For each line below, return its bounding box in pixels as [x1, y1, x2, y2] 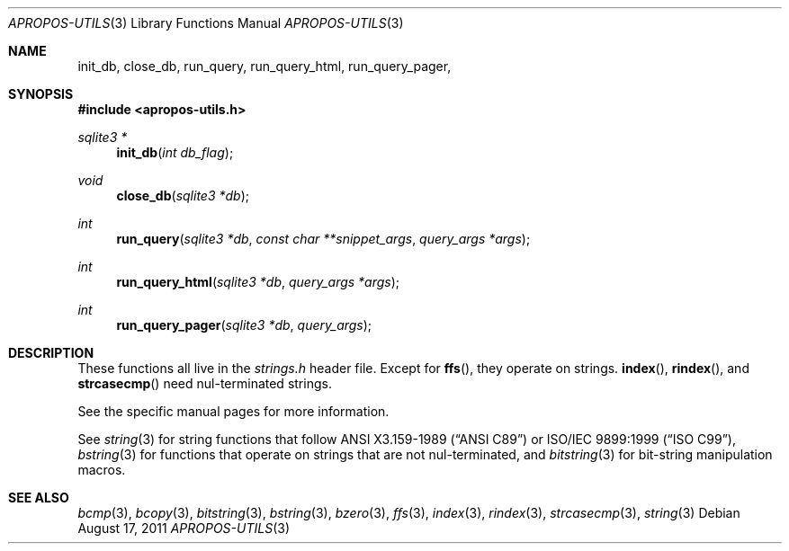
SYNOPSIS [8, 86, 74, 102]
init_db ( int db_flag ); [116, 145, 234, 160]
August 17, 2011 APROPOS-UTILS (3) [77, 520, 291, 536]
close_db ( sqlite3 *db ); [116, 188, 249, 203]
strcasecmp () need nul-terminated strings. [77, 376, 332, 391]
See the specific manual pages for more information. [77, 404, 390, 419]
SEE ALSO [8, 490, 69, 505]
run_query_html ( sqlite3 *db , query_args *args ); [116, 274, 400, 289]
